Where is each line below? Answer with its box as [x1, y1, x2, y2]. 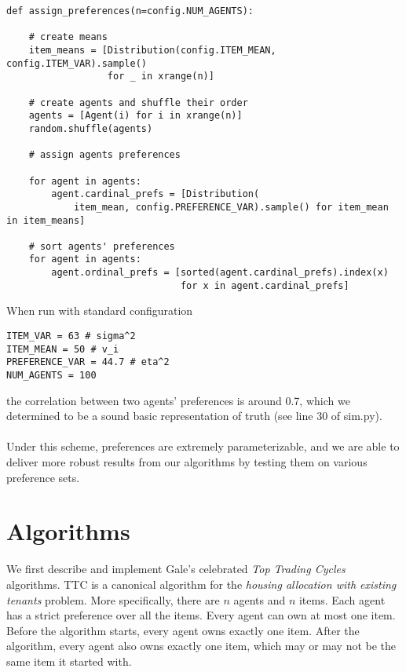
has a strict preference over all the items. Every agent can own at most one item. [6, 607, 396, 623]
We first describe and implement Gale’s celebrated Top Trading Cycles [6, 561, 346, 577]
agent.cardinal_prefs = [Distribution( [51, 188, 260, 200]
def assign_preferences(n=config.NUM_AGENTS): [6, 5, 254, 16]
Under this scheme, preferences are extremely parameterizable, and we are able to [6, 438, 400, 455]
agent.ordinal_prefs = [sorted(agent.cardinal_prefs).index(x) [51, 267, 389, 279]
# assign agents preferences [28, 149, 181, 161]
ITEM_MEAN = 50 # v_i [6, 343, 119, 355]
